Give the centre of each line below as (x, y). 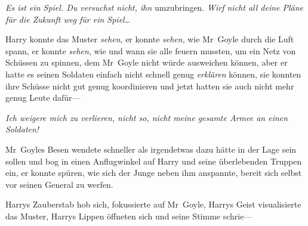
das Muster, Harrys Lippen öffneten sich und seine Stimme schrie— (129, 216)
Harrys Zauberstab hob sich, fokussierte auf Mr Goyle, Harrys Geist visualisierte (153, 204)
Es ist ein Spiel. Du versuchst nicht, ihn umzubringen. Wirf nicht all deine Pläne (155, 7)
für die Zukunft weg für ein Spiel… (68, 19)
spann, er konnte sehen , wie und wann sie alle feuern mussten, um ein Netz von (151, 50)
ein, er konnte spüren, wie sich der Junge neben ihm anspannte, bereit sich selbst (154, 173)
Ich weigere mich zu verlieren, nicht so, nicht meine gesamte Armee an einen (147, 117)
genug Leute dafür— (43, 97)
